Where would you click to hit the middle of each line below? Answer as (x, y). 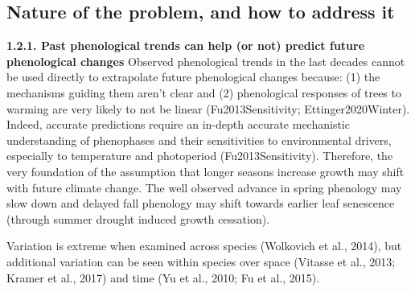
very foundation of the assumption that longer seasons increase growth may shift (205, 171)
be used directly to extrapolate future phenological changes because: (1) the (193, 77)
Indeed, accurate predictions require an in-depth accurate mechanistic (178, 124)
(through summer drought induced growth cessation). (138, 218)
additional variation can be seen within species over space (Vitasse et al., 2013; (201, 261)
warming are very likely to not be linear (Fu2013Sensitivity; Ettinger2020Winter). (208, 108)
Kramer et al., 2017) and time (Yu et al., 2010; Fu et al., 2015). (163, 277)
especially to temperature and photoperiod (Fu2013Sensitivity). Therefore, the (200, 156)
